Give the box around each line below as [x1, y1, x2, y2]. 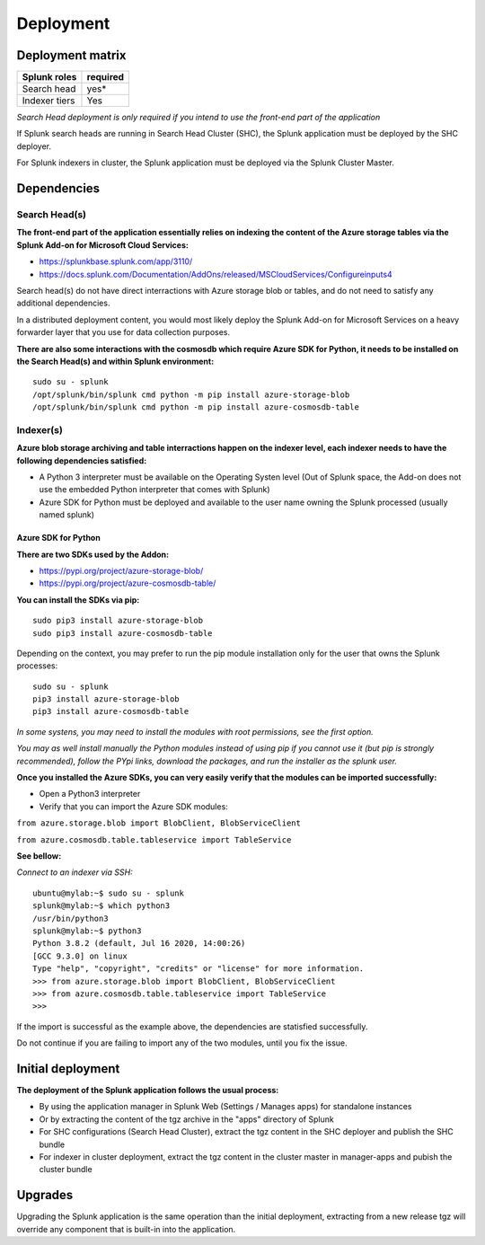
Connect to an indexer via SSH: [16, 867, 134, 878]
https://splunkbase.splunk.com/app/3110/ [39, 256, 193, 267]
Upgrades [16, 1188, 74, 1203]
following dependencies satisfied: [16, 455, 147, 466]
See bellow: [16, 850, 62, 861]
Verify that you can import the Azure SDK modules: [39, 800, 228, 812]
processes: [16, 660, 58, 671]
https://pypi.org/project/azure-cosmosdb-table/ [39, 578, 216, 588]
